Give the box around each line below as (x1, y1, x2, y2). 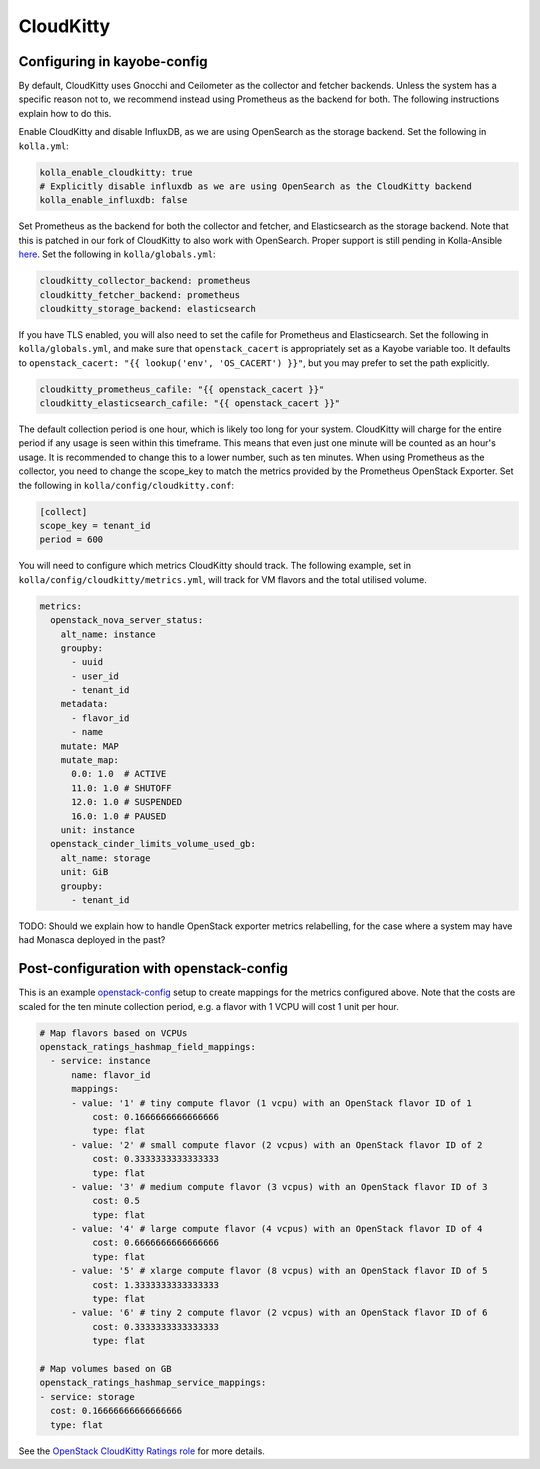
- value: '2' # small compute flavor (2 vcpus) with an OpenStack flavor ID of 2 (71, 1139, 483, 1150)
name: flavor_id (71, 1069, 151, 1080)
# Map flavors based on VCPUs (39, 1027, 188, 1039)
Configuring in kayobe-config (18, 53, 208, 70)
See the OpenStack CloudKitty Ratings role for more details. (18, 1445, 265, 1457)
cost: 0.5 (91, 1195, 140, 1207)
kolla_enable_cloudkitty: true (39, 166, 194, 178)
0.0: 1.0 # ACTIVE (71, 768, 167, 780)
